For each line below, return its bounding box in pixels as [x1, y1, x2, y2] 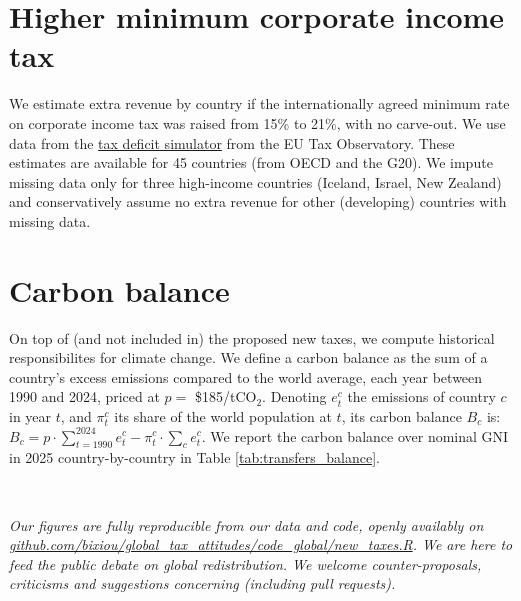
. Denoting [262, 386, 327, 407]
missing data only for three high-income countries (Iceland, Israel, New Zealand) [9, 171, 502, 192]
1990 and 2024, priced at [9, 386, 160, 407]
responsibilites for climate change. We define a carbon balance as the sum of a [9, 347, 488, 368]
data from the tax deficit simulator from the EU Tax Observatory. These [9, 132, 455, 153]
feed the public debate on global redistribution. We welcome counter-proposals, [9, 553, 482, 574]
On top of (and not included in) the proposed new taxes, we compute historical [9, 327, 495, 348]
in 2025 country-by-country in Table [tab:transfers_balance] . [9, 447, 380, 468]
